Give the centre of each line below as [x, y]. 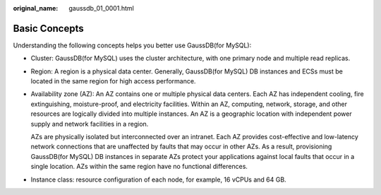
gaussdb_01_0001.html [101, 8]
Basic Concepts [48, 28]
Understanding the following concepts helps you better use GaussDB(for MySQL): [132, 45]
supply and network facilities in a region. [90, 124]
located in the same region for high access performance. [113, 81]
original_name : [36, 8]
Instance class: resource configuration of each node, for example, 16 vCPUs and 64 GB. [158, 179]
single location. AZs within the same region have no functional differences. [139, 167]
